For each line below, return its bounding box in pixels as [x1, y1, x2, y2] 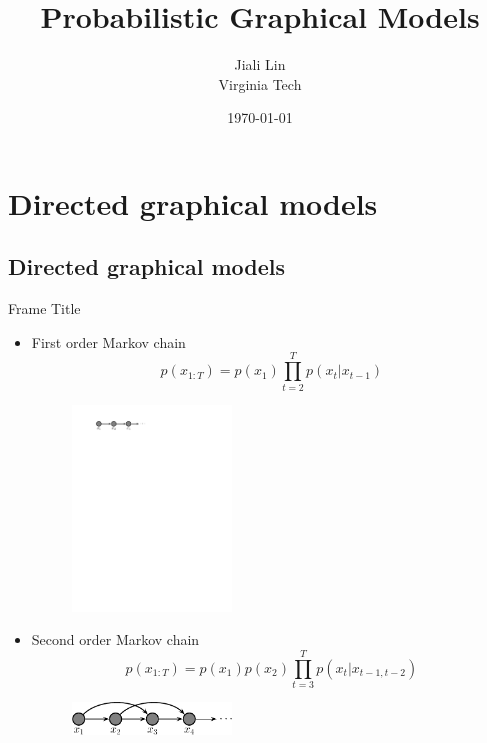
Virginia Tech [218, 73, 302, 94]
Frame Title [8, 298, 81, 319]
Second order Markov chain [31, 629, 200, 650]
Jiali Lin [234, 54, 286, 75]
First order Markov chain [31, 331, 186, 352]
